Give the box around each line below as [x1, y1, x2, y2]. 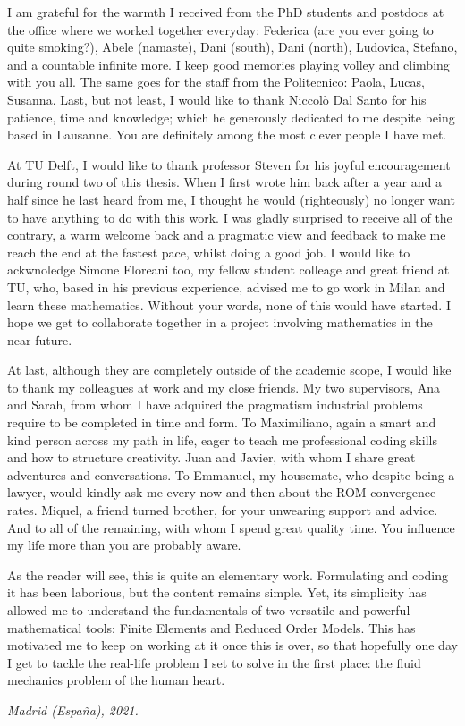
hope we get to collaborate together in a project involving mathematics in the [7, 313, 433, 332]
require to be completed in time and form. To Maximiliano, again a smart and [7, 413, 436, 432]
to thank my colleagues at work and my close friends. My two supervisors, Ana [7, 377, 440, 396]
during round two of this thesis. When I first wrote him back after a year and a [7, 173, 442, 191]
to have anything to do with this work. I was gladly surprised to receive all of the [7, 207, 452, 226]
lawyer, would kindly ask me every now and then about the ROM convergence [7, 483, 436, 502]
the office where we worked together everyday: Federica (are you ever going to [7, 20, 434, 38]
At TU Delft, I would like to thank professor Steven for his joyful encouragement [7, 155, 451, 173]
